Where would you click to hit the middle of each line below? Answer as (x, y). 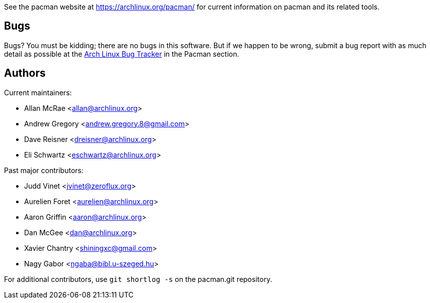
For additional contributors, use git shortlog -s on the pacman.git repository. (138, 279)
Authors (25, 73)
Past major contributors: (44, 170)
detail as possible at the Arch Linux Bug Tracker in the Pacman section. (122, 54)
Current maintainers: (38, 92)
